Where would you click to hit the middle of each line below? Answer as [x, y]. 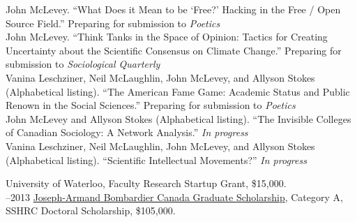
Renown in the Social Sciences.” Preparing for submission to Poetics [151, 105]
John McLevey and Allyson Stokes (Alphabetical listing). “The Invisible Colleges [178, 118]
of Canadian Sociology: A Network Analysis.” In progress [127, 132]
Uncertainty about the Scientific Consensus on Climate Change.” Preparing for [174, 50]
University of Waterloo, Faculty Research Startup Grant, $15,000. [146, 183]
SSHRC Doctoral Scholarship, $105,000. [91, 210]
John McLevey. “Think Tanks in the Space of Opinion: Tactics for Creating [167, 37]
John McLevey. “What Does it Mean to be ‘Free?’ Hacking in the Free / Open [173, 9]
